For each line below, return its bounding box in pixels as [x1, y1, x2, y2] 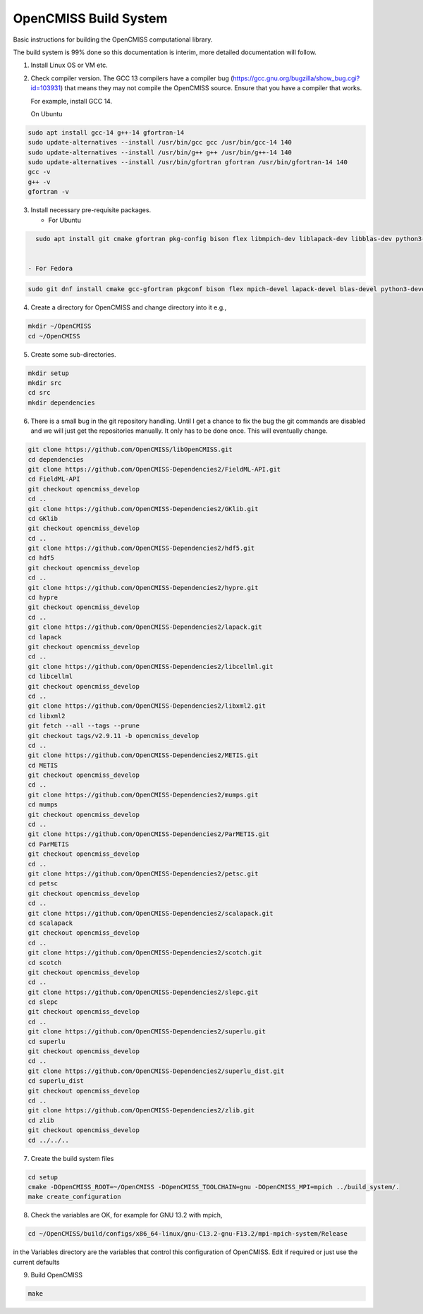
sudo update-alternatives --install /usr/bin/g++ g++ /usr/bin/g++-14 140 [27, 148, 293, 156]
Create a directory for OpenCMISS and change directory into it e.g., [30, 303, 227, 312]
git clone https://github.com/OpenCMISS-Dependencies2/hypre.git [27, 584, 259, 591]
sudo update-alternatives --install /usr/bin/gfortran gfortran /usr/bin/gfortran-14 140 [27, 159, 348, 166]
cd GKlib [27, 515, 59, 522]
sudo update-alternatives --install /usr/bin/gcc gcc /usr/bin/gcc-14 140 [27, 138, 293, 147]
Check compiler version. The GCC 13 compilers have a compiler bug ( [30, 74, 233, 82]
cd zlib [27, 1116, 54, 1124]
